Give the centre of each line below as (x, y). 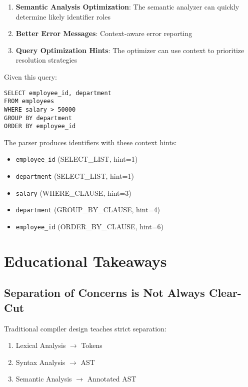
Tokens (92, 345)
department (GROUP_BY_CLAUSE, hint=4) (88, 210)
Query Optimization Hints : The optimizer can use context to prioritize (130, 50)
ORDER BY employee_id (40, 126)
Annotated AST (112, 379)
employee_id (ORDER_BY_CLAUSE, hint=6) (89, 227)
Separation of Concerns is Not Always (104, 293)
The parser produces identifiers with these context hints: (90, 142)
